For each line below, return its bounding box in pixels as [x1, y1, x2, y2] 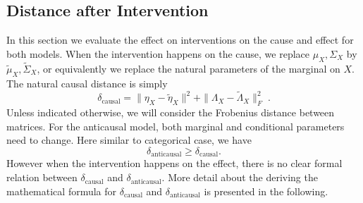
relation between [6, 170, 78, 185]
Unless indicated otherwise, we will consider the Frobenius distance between [6, 105, 335, 120]
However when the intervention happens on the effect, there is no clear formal [6, 156, 343, 171]
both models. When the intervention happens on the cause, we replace [6, 46, 310, 61]
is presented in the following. [204, 183, 328, 198]
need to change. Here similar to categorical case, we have [6, 133, 252, 147]
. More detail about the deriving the [161, 170, 318, 185]
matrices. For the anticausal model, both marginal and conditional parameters [6, 118, 345, 133]
